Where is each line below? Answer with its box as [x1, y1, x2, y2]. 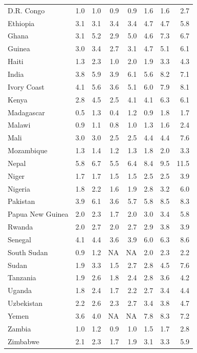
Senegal [8, 234, 31, 244]
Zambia [8, 323, 31, 334]
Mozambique [8, 145, 48, 156]
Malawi [8, 119, 31, 130]
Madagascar [8, 107, 45, 117]
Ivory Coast [8, 81, 45, 92]
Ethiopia [8, 17, 35, 28]
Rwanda [8, 221, 33, 232]
